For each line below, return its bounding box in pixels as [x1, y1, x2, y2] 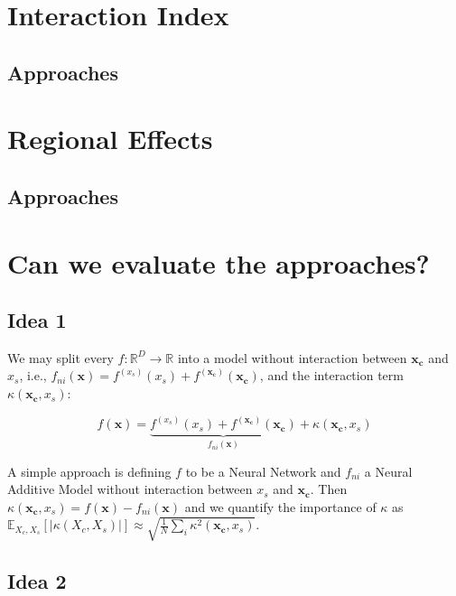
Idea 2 [7, 566, 67, 594]
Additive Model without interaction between [7, 480, 253, 498]
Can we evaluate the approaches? [7, 244, 430, 281]
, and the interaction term [259, 366, 404, 385]
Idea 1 [7, 306, 67, 334]
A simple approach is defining [7, 461, 172, 480]
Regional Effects [7, 120, 213, 157]
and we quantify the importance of [184, 497, 377, 516]
